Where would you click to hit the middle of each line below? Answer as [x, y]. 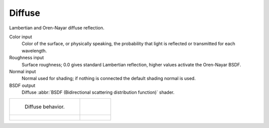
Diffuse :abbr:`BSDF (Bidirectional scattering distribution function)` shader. [98, 92]
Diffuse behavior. [45, 107]
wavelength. [34, 51]
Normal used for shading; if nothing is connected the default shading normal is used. [109, 78]
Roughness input [27, 58]
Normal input [22, 71]
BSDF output [22, 85]
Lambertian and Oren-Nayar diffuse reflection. [57, 28]
